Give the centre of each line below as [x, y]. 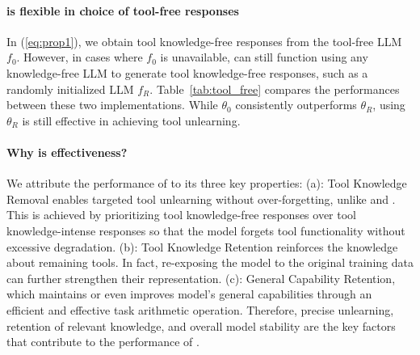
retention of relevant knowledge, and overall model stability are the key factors [201, 325]
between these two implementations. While [112, 105]
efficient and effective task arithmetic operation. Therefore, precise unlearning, [200, 309]
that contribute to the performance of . [103, 342]
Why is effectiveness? [67, 152]
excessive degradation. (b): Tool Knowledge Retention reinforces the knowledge [202, 246]
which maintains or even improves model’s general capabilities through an [189, 294]
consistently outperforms [296, 105]
